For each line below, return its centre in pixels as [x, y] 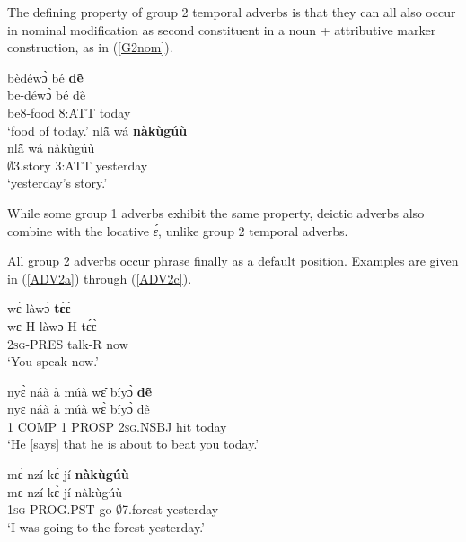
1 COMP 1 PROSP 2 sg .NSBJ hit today [117, 426]
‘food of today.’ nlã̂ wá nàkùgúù [97, 130]
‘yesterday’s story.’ [57, 183]
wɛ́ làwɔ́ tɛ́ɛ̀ [39, 308]
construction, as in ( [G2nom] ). [90, 47]
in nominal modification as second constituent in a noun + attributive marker [222, 29]
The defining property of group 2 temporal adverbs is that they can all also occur [232, 12]
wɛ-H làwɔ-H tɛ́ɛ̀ [52, 325]
